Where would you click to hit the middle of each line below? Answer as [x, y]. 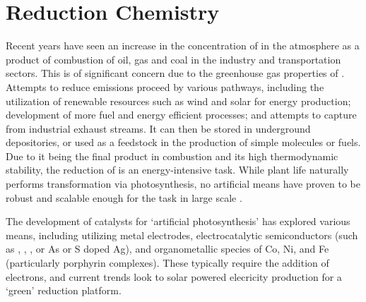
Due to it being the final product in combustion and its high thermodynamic [172, 156]
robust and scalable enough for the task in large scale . [124, 197]
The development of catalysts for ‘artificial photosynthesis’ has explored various [178, 221]
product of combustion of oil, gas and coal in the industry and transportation [173, 59]
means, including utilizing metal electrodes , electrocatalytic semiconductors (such [182, 235]
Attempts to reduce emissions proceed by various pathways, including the [165, 86]
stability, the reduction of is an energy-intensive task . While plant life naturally [177, 170]
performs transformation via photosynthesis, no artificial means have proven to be [183, 184]
